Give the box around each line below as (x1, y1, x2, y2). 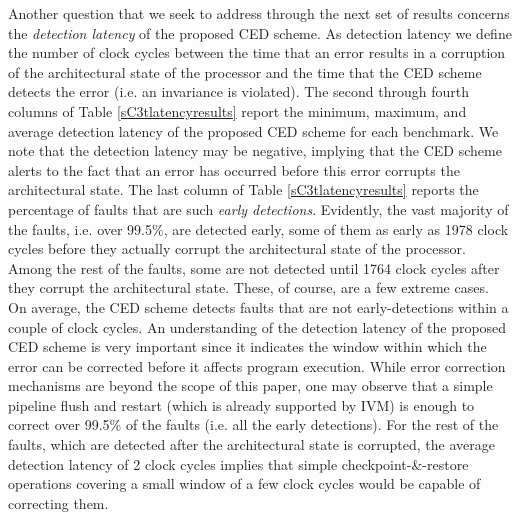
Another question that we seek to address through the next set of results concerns (8, 3, 510, 23)
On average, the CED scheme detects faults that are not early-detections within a (8, 296, 509, 317)
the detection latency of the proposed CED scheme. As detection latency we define (8, 22, 512, 43)
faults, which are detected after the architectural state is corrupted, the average (8, 434, 495, 455)
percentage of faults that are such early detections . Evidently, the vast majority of (8, 198, 509, 219)
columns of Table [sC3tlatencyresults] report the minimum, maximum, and (8, 100, 467, 121)
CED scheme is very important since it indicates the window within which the (8, 336, 487, 357)
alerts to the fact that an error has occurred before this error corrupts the (8, 159, 460, 180)
